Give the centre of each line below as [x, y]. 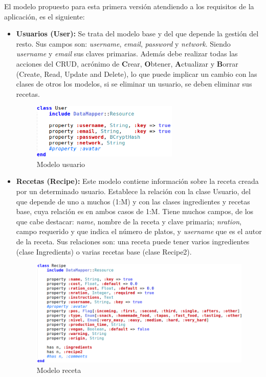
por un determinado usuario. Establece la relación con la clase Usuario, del [133, 191]
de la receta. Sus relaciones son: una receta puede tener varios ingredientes [133, 241]
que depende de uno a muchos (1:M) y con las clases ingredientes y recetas [133, 201]
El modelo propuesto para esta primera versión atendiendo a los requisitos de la [129, 6]
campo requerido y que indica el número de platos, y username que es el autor [139, 231]
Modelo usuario [61, 164]
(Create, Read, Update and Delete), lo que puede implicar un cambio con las [137, 74]
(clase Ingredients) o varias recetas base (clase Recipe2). [104, 251]
